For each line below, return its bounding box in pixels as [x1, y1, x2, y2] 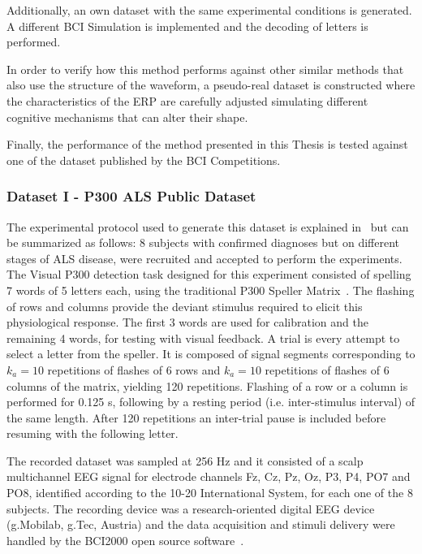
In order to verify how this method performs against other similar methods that [6, 60, 404, 77]
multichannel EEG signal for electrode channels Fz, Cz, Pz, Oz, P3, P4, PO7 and [6, 468, 411, 485]
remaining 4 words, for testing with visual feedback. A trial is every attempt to [6, 329, 400, 346]
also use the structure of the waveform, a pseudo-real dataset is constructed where [6, 76, 416, 93]
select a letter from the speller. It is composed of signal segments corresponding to [6, 345, 416, 362]
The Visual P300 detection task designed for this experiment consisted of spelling [6, 266, 411, 283]
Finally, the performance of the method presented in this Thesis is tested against [6, 136, 408, 153]
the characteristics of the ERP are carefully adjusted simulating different [6, 92, 368, 109]
